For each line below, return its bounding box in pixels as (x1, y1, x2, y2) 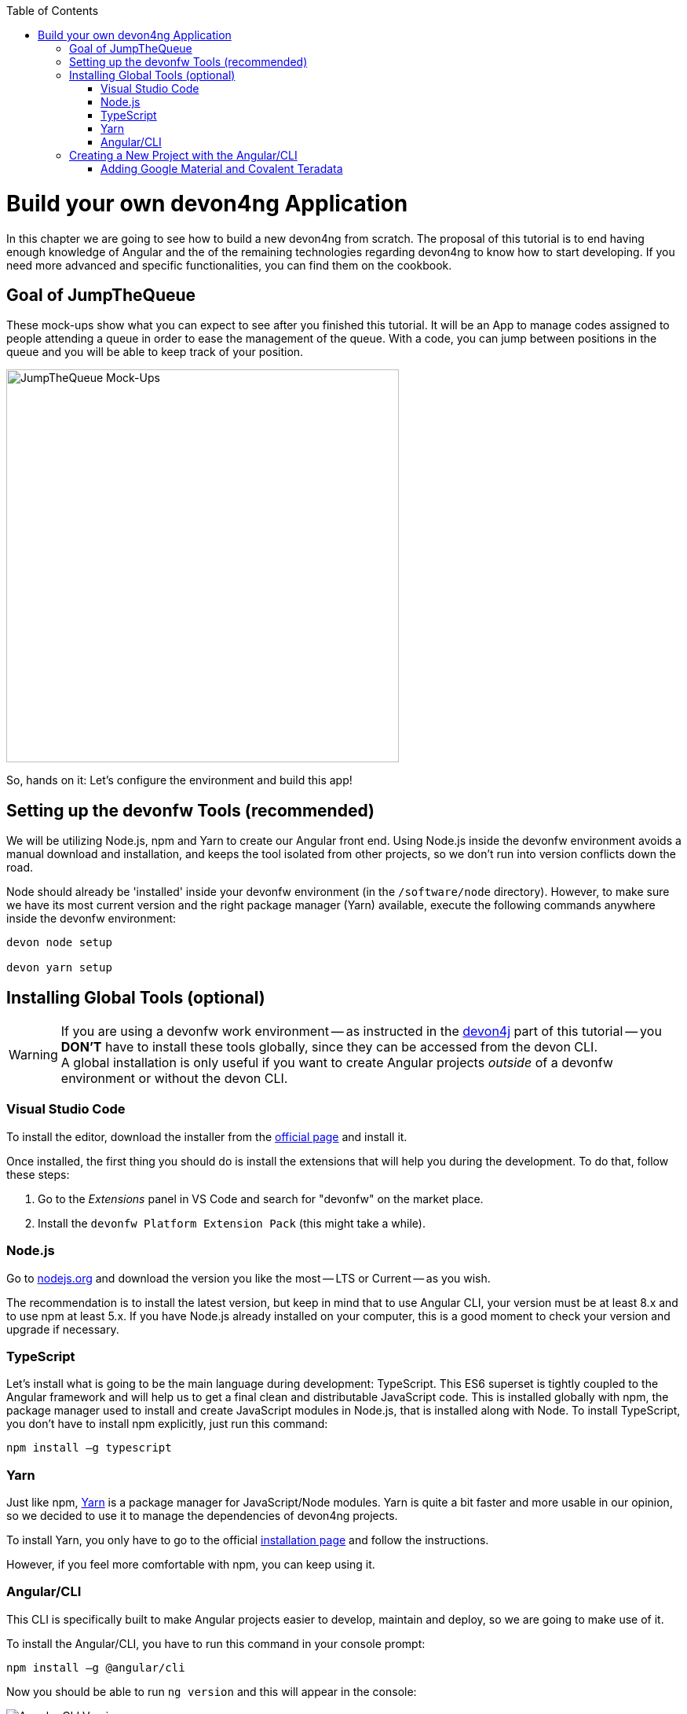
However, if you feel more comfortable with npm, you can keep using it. (6, 1558, 375, 1572)
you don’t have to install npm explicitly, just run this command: (6, 1417, 328, 1431)
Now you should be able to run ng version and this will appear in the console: (6, 1684, 417, 1698)
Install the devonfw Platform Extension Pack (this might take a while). (38, 1216, 426, 1230)
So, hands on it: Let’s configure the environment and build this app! (6, 773, 353, 787)
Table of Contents (6, 4, 99, 17)
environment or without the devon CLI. (60, 1070, 288, 1087)
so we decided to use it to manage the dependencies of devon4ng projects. (6, 1509, 398, 1523)
